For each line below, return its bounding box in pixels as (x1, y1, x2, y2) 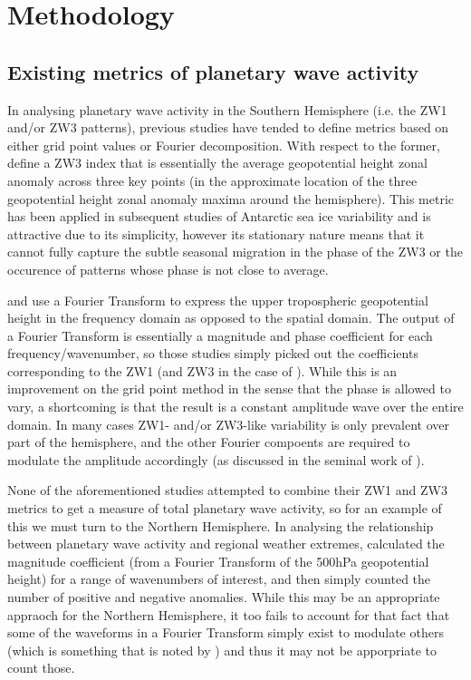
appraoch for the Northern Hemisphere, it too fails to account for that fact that (7, 605, 450, 624)
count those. (7, 658, 75, 677)
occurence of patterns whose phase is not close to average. (7, 259, 329, 278)
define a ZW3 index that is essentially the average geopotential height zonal (7, 153, 428, 172)
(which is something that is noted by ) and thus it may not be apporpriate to (7, 640, 437, 659)
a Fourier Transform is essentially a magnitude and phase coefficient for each (7, 325, 433, 345)
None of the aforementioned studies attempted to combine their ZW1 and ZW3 (7, 481, 447, 500)
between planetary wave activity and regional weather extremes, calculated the (7, 534, 445, 553)
